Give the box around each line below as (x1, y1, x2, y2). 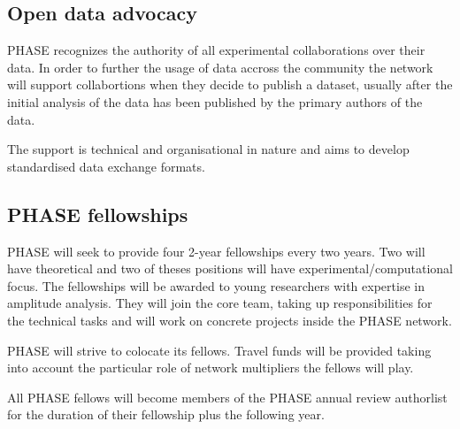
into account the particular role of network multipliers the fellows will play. (7, 358, 414, 377)
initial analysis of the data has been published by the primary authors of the (7, 92, 423, 111)
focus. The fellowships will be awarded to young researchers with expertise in (7, 276, 425, 295)
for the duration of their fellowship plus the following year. (7, 405, 325, 424)
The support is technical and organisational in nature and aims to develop (7, 140, 410, 158)
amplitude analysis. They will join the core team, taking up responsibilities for (7, 294, 433, 312)
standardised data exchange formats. (7, 157, 205, 175)
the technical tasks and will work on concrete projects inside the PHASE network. (7, 310, 452, 329)
